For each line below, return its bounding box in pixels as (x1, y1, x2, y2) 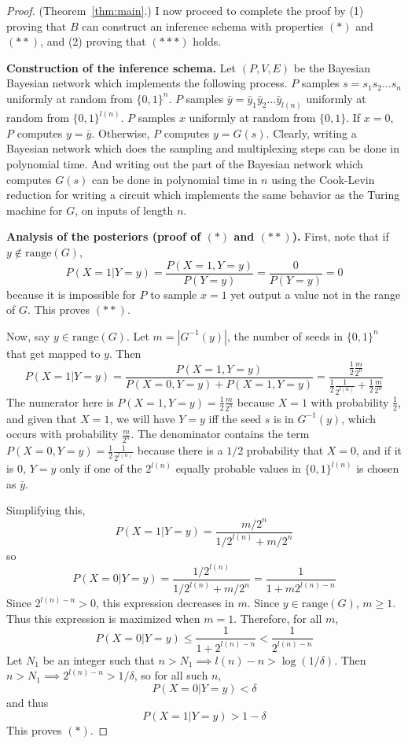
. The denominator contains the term (130, 425, 310, 442)
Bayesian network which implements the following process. (6, 75, 288, 91)
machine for (6, 201, 63, 218)
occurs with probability (6, 425, 119, 442)
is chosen (356, 460, 399, 477)
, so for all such (134, 667, 208, 683)
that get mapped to (6, 344, 101, 361)
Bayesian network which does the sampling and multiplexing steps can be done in (6, 140, 399, 157)
